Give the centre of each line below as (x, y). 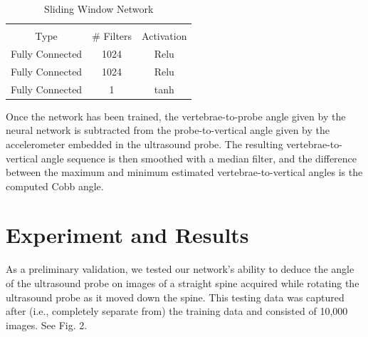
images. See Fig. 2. (47, 325)
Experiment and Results (127, 235)
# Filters (112, 36)
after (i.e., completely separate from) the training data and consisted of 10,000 (177, 311)
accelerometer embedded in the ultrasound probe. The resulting (144, 144)
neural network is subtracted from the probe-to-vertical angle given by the (168, 130)
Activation (164, 36)
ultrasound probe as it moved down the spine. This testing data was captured (175, 297)
